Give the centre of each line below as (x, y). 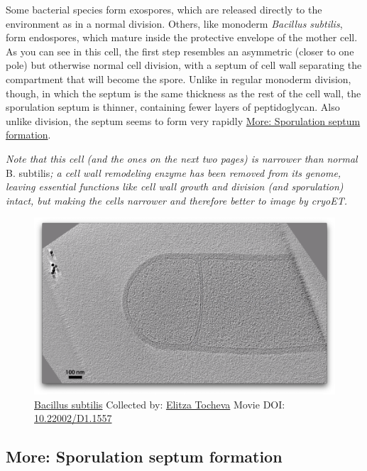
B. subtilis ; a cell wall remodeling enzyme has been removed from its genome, (174, 172)
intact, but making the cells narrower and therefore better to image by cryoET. (176, 200)
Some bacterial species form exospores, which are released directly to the (164, 9)
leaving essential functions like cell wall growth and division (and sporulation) (175, 186)
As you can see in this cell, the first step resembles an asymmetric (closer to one (180, 51)
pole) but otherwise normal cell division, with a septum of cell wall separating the (184, 65)
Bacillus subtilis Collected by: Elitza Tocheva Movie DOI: (160, 404)
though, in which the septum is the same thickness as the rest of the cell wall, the (183, 93)
